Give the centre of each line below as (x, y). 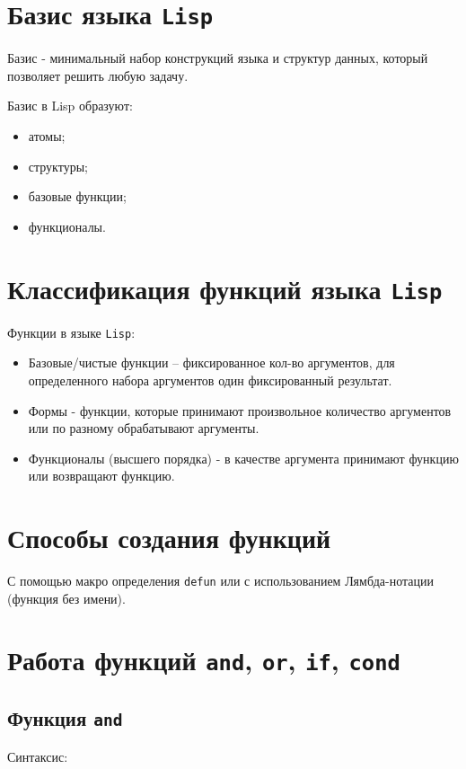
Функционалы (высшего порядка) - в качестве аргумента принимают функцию (243, 458)
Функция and (65, 718)
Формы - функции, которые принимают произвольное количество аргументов (240, 410)
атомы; (47, 136)
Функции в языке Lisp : (71, 332)
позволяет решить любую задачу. (98, 75)
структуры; (58, 166)
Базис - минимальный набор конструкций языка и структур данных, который (218, 58)
